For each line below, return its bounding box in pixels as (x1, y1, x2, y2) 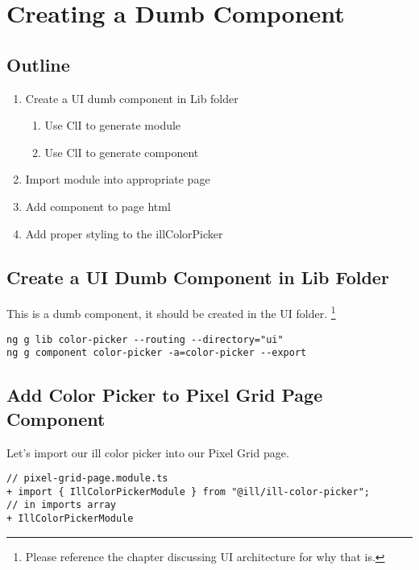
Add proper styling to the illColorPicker (25, 225, 223, 242)
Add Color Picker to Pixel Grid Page (6, 382, 323, 407)
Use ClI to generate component (44, 143, 199, 160)
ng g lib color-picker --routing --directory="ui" (6, 333, 284, 345)
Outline (6, 52, 70, 76)
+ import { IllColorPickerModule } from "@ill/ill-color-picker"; (6, 485, 371, 498)
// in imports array (6, 499, 117, 511)
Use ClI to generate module (44, 117, 181, 134)
